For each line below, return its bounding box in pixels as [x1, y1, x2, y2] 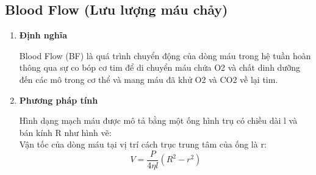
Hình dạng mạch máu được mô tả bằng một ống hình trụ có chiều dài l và [19, 114, 298, 127]
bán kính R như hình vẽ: [19, 126, 112, 138]
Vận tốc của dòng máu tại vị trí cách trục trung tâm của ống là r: [19, 138, 267, 151]
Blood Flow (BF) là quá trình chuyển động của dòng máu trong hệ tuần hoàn [19, 49, 311, 62]
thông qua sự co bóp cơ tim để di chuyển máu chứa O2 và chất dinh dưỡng [19, 61, 300, 74]
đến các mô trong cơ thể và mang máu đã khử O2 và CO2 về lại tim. [19, 73, 278, 85]
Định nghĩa [19, 29, 68, 41]
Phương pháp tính [19, 93, 98, 106]
